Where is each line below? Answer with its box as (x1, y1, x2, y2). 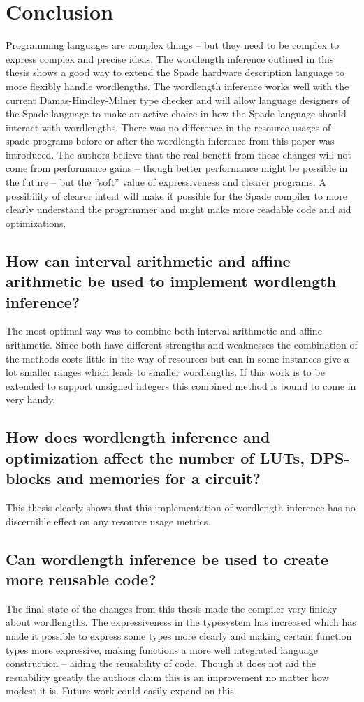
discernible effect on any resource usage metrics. (6, 513, 211, 528)
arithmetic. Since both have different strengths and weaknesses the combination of (6, 337, 358, 352)
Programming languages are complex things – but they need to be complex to (6, 38, 340, 52)
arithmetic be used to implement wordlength (6, 270, 337, 292)
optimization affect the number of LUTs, (6, 446, 305, 468)
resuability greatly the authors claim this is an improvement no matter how (6, 669, 329, 684)
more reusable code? (6, 568, 156, 590)
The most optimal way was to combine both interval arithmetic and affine (6, 323, 322, 338)
